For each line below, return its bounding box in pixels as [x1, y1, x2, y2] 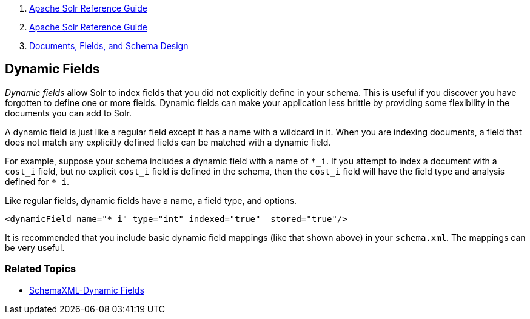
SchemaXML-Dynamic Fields [29, 284, 144, 295]
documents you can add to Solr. [5, 107, 132, 118]
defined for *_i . [5, 176, 69, 187]
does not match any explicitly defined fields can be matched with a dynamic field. [5, 136, 331, 147]
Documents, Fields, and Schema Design [29, 41, 189, 51]
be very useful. [5, 242, 65, 253]
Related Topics [5, 263, 76, 275]
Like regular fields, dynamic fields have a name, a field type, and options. [5, 195, 297, 206]
